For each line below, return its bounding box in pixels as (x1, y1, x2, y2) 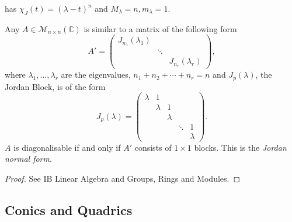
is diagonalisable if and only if (13, 141, 121, 153)
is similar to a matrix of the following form (84, 22, 237, 34)
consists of (134, 141, 172, 153)
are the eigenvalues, (61, 68, 131, 81)
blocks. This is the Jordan (194, 141, 287, 153)
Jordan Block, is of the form (5, 80, 106, 92)
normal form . (5, 152, 52, 165)
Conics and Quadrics (5, 200, 133, 218)
